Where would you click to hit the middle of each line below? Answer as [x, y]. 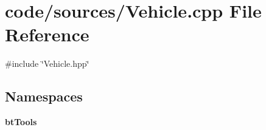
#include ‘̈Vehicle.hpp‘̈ [47, 63]
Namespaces [44, 96]
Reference [47, 34]
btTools [21, 122]
